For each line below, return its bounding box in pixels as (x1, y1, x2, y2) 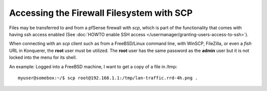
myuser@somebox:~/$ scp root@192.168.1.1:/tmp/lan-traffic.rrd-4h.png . (18, 75, 198, 81)
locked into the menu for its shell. (9, 54, 77, 60)
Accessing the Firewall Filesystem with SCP (9, 7, 193, 18)
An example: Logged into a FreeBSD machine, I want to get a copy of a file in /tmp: (9, 63, 178, 69)
